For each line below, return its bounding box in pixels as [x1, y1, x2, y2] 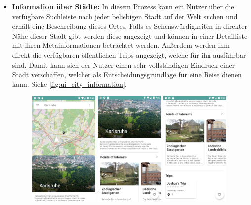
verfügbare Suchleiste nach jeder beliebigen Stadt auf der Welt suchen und [12, 11, 238, 21]
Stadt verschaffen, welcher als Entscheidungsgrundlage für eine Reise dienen [12, 69, 242, 80]
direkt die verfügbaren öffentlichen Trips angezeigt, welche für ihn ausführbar [12, 49, 246, 60]
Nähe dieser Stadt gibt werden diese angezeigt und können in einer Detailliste [12, 30, 248, 41]
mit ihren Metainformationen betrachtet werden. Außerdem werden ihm [12, 40, 230, 50]
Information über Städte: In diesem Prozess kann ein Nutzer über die [12, 1, 234, 11]
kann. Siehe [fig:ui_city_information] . [12, 79, 127, 89]
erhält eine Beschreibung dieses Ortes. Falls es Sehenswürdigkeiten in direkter [12, 21, 247, 31]
